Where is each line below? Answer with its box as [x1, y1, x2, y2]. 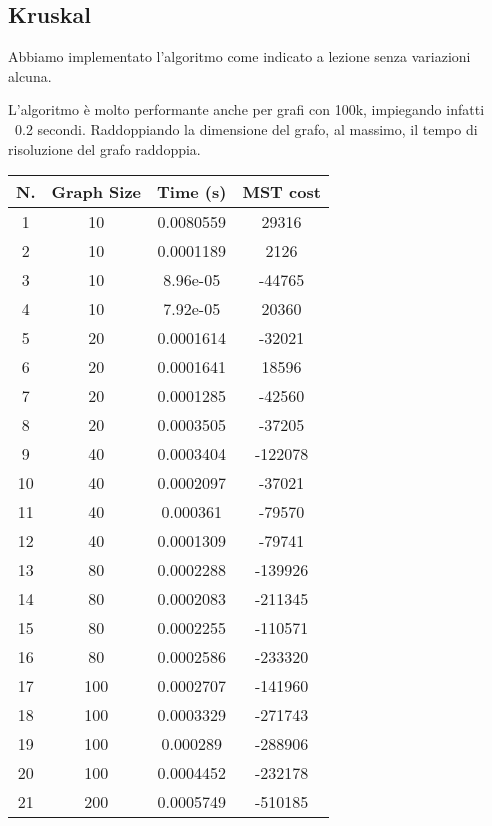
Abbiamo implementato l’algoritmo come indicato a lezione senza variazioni [8, 46, 471, 67]
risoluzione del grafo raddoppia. [8, 138, 201, 159]
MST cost [242, 180, 321, 204]
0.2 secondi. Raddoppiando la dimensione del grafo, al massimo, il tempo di [14, 118, 478, 139]
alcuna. [8, 65, 52, 86]
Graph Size [51, 180, 142, 204]
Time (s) [157, 180, 227, 204]
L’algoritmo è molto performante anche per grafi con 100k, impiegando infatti [8, 99, 485, 120]
